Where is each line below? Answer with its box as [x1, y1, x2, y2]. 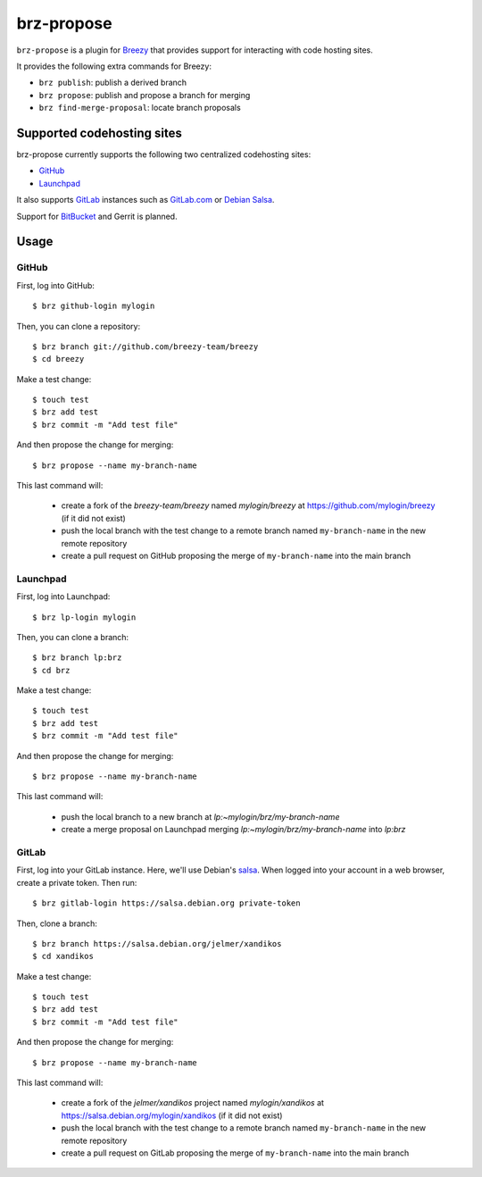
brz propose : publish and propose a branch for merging [38, 89, 251, 100]
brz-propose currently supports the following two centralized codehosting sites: [16, 149, 312, 160]
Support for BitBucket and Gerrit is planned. [16, 211, 178, 221]
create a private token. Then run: [16, 877, 137, 888]
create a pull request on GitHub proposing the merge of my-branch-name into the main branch [61, 550, 411, 561]
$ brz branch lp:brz [32, 653, 122, 663]
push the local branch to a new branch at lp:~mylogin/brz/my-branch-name [61, 811, 340, 822]
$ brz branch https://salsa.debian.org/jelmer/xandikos [32, 939, 282, 948]
